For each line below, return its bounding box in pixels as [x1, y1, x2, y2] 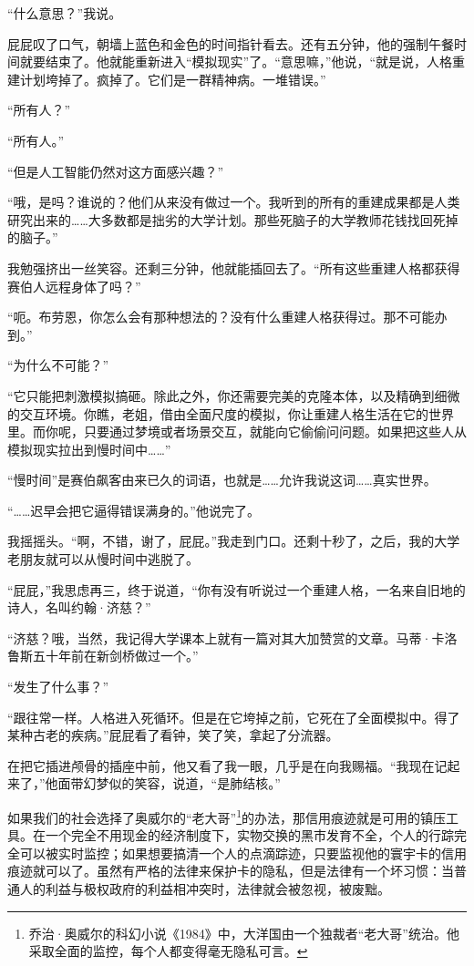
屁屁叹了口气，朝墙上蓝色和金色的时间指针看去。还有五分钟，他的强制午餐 [7, 34, 454, 53]
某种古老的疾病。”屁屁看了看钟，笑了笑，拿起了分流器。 [7, 725, 339, 745]
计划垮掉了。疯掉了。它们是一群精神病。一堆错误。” [19, 69, 326, 88]
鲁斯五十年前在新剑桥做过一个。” [7, 646, 199, 665]
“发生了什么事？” [7, 677, 109, 696]
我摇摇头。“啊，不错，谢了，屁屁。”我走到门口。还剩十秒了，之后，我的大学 [7, 531, 460, 550]
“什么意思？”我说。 [7, 4, 122, 22]
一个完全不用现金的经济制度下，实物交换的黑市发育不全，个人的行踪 [45, 826, 454, 845]
